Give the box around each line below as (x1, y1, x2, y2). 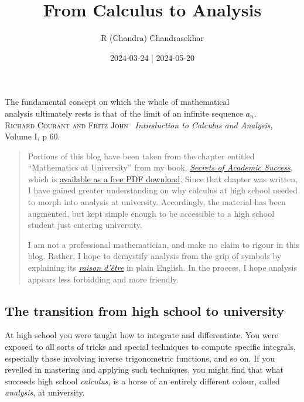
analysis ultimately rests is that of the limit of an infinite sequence (5, 107, 243, 119)
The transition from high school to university (5, 301, 285, 319)
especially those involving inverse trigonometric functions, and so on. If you (5, 352, 275, 364)
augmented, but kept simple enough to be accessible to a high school (28, 207, 275, 219)
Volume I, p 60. (5, 130, 60, 142)
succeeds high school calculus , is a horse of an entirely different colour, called (5, 374, 280, 387)
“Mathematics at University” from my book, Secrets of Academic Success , (28, 161, 293, 173)
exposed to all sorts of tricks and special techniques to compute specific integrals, (5, 340, 296, 353)
